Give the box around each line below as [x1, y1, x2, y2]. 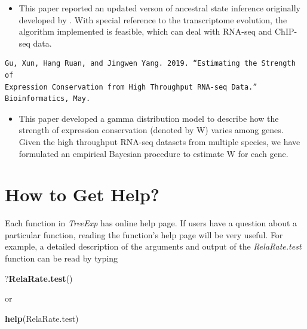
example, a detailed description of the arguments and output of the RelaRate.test [5, 240, 302, 253]
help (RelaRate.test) [5, 312, 79, 324]
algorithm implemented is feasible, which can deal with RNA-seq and [19, 25, 272, 38]
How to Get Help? [5, 182, 160, 207]
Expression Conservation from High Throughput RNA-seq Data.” [5, 82, 257, 91]
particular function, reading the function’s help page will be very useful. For [5, 228, 283, 241]
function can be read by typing [5, 252, 118, 265]
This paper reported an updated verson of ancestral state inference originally [19, 2, 300, 14]
